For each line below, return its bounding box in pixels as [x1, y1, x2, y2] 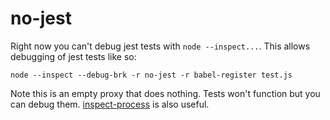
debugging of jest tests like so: [10, 50, 137, 62]
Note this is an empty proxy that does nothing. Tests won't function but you [10, 87, 321, 99]
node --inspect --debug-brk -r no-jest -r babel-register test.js [10, 70, 293, 80]
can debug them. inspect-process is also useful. [10, 98, 210, 110]
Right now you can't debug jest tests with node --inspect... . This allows [10, 40, 311, 52]
